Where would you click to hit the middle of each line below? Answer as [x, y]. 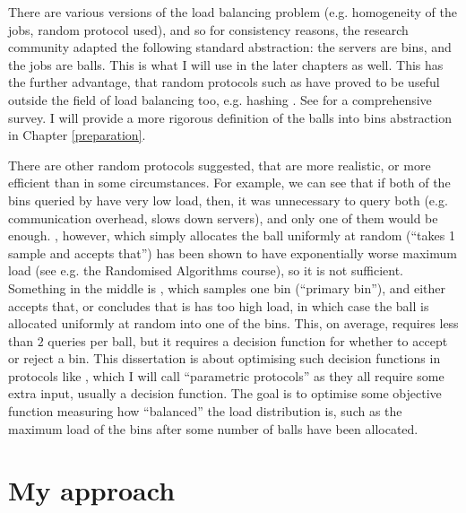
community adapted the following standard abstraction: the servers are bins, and [230, 47]
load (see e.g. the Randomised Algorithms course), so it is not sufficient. [206, 270]
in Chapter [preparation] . [77, 135]
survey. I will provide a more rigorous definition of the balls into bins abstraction [230, 117]
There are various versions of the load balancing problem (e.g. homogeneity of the [233, 12]
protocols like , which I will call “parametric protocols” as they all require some [226, 375]
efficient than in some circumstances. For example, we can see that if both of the [229, 183]
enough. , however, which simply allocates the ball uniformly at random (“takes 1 [232, 235]
